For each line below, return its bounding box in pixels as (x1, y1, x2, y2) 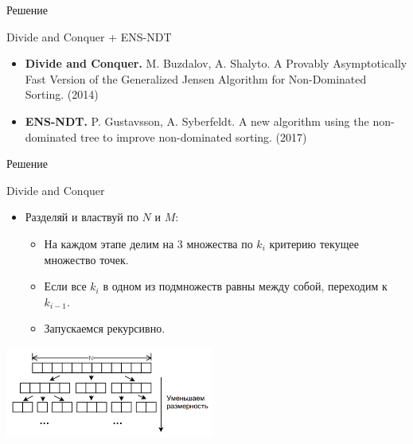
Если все (44, 278, 87, 294)
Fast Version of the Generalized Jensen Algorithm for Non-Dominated (25, 70, 367, 87)
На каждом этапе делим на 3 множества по (44, 235, 253, 251)
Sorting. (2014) (25, 86, 99, 103)
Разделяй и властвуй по (25, 208, 138, 225)
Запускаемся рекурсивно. (44, 320, 166, 337)
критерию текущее (269, 235, 359, 251)
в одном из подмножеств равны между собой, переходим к (103, 278, 388, 294)
